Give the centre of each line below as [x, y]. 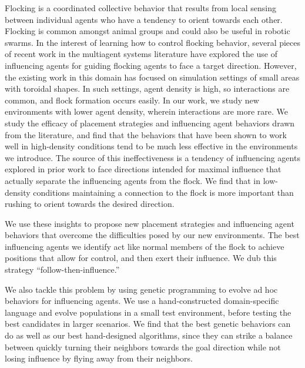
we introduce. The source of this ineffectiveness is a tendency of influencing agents [152, 157]
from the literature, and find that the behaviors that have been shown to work [146, 134]
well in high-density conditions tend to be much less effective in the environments [151, 146]
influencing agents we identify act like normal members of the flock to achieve [145, 246]
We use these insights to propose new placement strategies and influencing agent [150, 223]
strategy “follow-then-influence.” [62, 270]
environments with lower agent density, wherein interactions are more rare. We [146, 111]
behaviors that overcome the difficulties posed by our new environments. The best [152, 235]
